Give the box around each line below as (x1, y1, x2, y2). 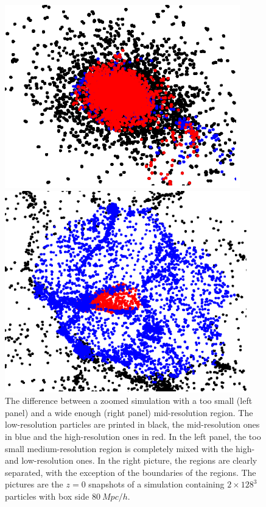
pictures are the (5, 478, 63, 491)
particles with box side (5, 489, 89, 502)
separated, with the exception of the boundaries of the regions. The (5, 466, 256, 478)
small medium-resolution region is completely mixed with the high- (5, 442, 255, 455)
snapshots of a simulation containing (88, 478, 225, 491)
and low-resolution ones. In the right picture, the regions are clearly (5, 454, 257, 467)
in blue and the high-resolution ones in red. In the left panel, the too (5, 430, 261, 443)
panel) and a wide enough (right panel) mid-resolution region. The (5, 406, 253, 419)
